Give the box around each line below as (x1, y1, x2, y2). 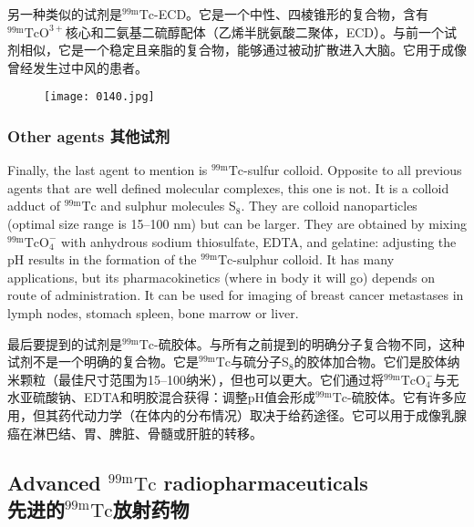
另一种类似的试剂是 (7, 5, 122, 23)
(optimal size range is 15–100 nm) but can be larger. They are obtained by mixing (7, 214, 467, 233)
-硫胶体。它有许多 (347, 387, 454, 407)
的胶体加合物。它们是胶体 (294, 352, 448, 371)
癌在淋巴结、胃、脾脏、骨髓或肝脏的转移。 (7, 423, 263, 442)
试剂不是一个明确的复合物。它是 (7, 352, 199, 371)
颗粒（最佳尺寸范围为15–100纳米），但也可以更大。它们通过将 (19, 369, 384, 388)
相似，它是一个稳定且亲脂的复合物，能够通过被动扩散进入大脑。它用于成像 (19, 40, 467, 59)
